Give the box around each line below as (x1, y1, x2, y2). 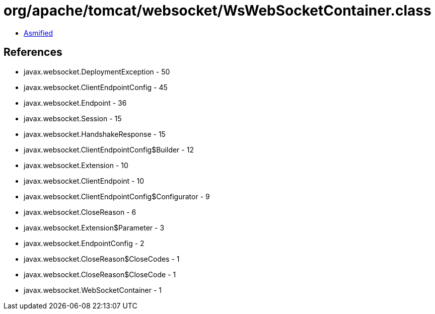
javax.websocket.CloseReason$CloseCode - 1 (24, 270, 176, 279)
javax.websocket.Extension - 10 (24, 161, 128, 170)
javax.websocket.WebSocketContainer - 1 (24, 285, 162, 294)
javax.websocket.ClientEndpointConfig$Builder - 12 (24, 145, 194, 154)
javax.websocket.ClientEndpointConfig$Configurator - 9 (24, 192, 210, 201)
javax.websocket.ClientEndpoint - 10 (24, 176, 144, 185)
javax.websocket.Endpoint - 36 (24, 98, 127, 107)
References (4, 46, 62, 59)
